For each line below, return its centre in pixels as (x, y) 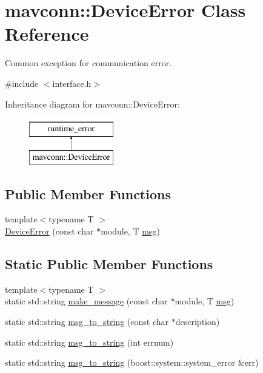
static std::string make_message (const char (86, 301)
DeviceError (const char (49, 231)
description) (198, 322)
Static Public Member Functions (109, 264)
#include (22, 83)
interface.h (72, 83)
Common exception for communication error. (88, 63)
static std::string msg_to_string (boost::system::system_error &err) (132, 362)
